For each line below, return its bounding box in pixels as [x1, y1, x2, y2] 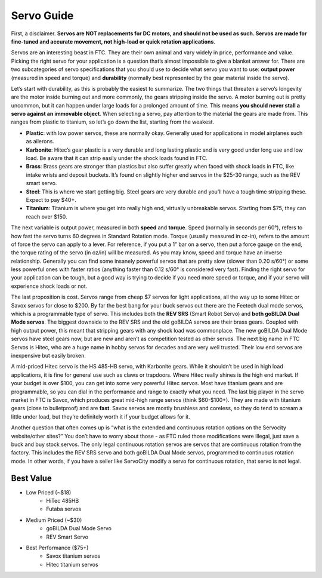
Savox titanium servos [46, 552, 101, 559]
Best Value [11, 473, 52, 483]
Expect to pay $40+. [26, 196, 77, 203]
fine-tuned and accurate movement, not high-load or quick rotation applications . [11, 38, 216, 45]
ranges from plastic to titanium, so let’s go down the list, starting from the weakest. [11, 118, 215, 125]
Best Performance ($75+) [26, 544, 89, 551]
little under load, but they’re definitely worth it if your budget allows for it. [11, 413, 190, 420]
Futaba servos [46, 505, 82, 513]
